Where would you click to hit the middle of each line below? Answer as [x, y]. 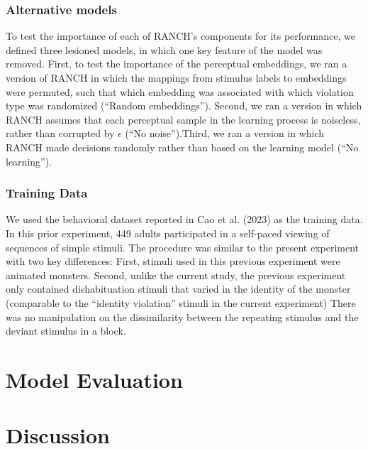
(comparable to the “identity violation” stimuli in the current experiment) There [181, 302]
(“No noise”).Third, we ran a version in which [225, 133]
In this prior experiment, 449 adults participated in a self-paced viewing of [168, 233]
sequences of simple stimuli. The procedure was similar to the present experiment [183, 247]
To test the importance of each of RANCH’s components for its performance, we [180, 36]
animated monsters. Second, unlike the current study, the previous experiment [176, 275]
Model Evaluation [94, 379]
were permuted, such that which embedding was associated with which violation [180, 91]
